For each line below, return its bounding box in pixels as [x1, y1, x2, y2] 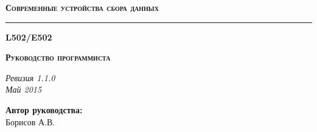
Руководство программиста [5, 51, 111, 64]
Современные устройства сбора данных [5, 1, 159, 13]
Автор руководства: [5, 103, 83, 116]
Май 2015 [5, 83, 42, 96]
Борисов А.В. [5, 115, 55, 128]
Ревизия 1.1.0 [5, 71, 55, 84]
